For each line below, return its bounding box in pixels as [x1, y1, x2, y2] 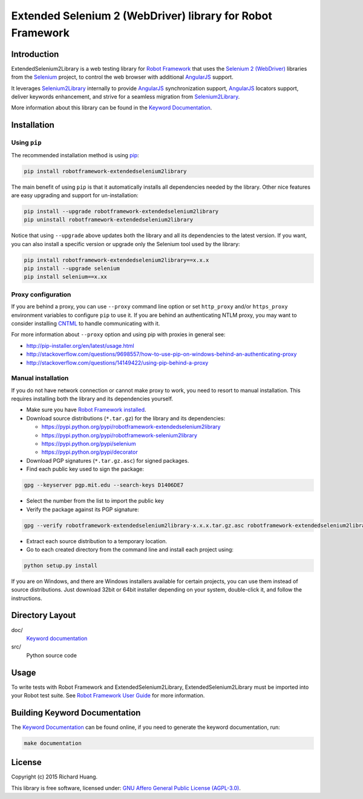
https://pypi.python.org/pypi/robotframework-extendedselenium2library [41, 423, 221, 431]
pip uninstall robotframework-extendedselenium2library [24, 217, 194, 223]
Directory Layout [11, 610, 76, 621]
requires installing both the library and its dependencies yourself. [11, 395, 174, 402]
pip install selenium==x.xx [24, 273, 107, 281]
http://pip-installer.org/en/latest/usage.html [26, 342, 134, 349]
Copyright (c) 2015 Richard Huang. [11, 773, 98, 780]
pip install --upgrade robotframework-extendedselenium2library [24, 207, 219, 215]
